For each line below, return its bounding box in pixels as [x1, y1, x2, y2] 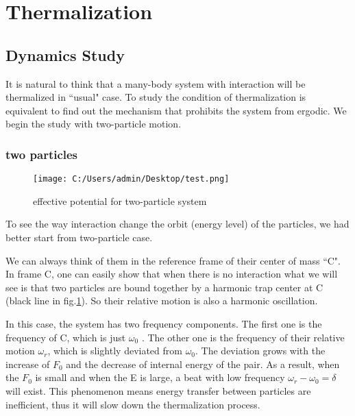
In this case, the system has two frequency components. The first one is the [5, 316, 322, 330]
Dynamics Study [5, 44, 125, 65]
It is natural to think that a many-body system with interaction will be [5, 76, 306, 90]
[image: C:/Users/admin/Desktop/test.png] [33, 174, 230, 184]
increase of [5, 356, 50, 371]
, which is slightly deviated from [47, 343, 182, 358]
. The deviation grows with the [195, 343, 326, 358]
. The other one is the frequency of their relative [141, 330, 345, 344]
